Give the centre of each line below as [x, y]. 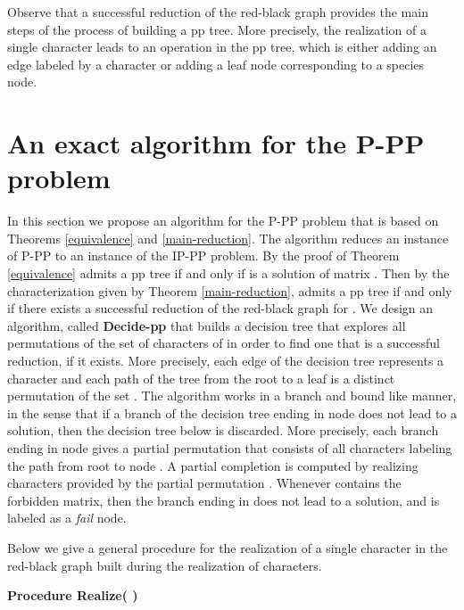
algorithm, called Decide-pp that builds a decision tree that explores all [207, 325]
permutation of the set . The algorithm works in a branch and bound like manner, [232, 396]
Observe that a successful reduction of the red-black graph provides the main [218, 12]
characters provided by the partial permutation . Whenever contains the [204, 483]
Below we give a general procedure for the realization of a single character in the [228, 547]
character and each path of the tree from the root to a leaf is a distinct [201, 378]
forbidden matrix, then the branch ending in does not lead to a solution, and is [224, 500]
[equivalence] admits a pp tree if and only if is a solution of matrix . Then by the [228, 273]
